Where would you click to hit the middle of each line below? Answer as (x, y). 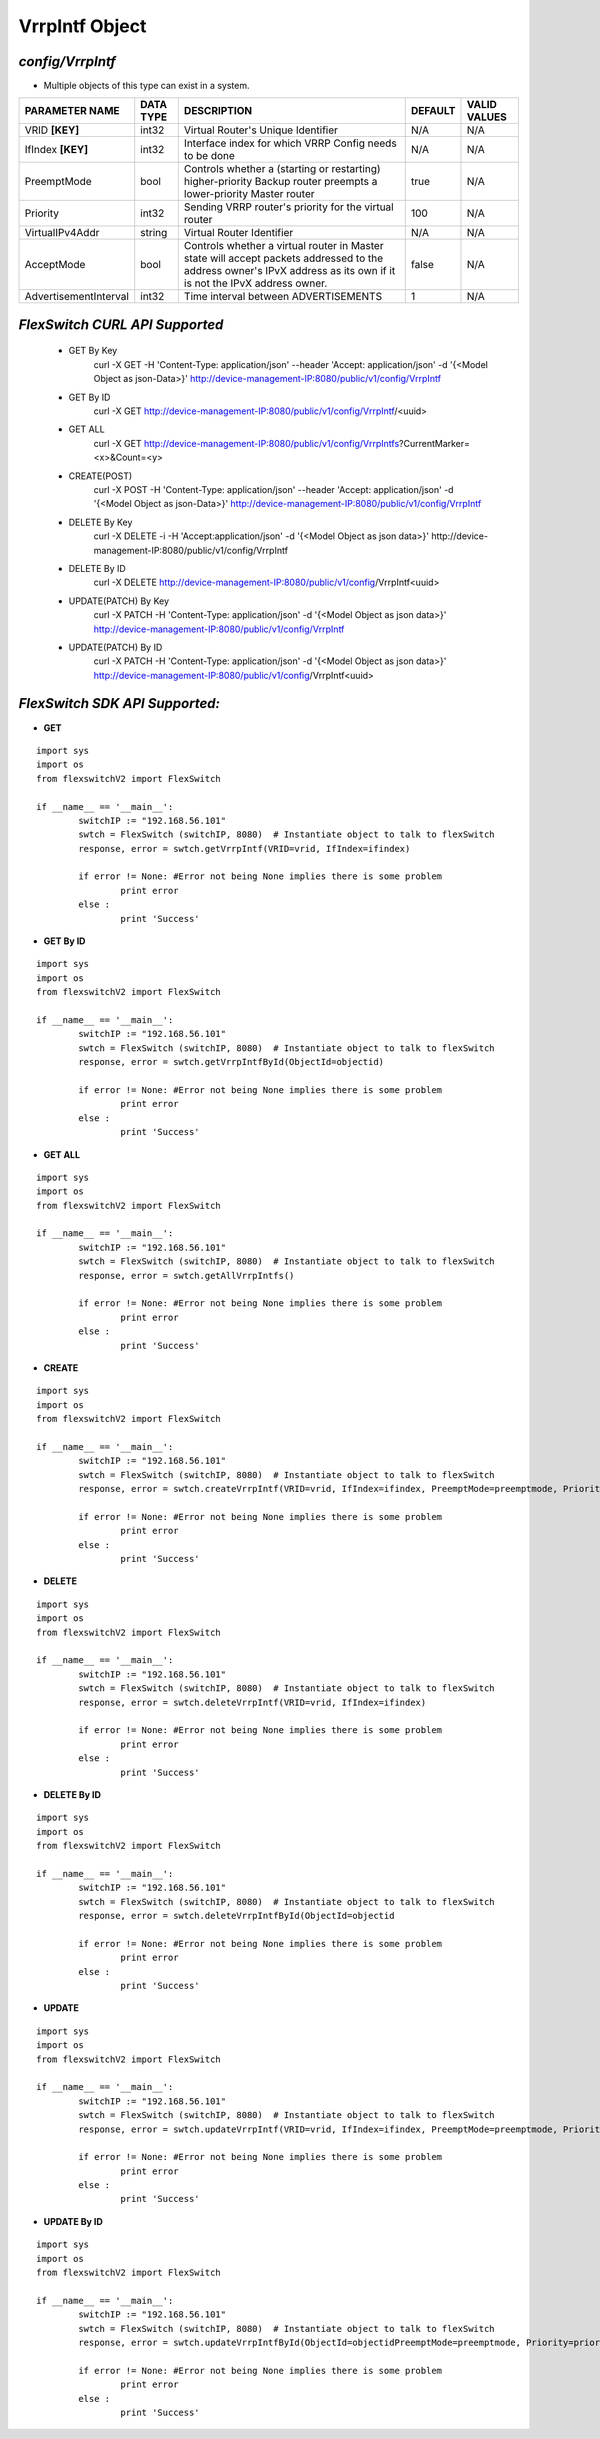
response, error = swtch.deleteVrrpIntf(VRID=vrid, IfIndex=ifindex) (252, 1702)
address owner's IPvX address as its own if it (289, 271)
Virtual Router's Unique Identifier (261, 130)
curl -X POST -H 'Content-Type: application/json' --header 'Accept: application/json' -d (273, 489)
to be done (209, 156)
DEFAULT (433, 111)
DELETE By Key (100, 522)
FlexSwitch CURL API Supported (121, 324)
